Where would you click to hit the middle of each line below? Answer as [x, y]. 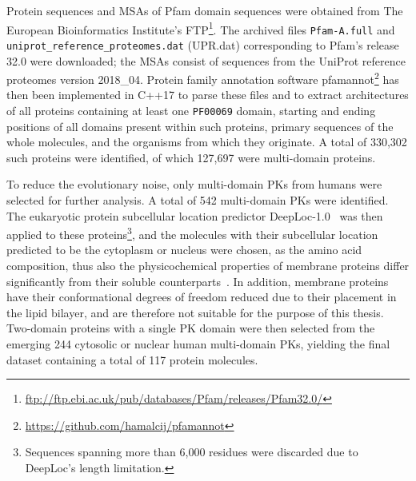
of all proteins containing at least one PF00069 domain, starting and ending [191, 110]
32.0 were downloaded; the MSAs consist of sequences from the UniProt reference [206, 60]
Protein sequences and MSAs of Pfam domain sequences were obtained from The [205, 10]
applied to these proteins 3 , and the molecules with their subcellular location [192, 233]
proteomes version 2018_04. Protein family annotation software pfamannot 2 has [203, 78]
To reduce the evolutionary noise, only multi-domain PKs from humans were [194, 184]
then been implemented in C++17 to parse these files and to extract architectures [208, 95]
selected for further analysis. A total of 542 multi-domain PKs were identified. [198, 200]
